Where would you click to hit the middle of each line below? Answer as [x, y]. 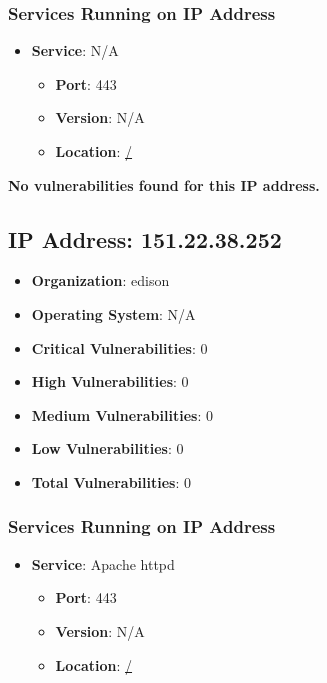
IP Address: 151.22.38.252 [145, 238]
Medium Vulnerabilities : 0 [122, 414]
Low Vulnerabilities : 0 [107, 448]
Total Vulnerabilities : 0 [111, 481]
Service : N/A [75, 50]
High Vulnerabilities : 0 [110, 381]
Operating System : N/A [113, 313]
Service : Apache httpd [103, 563]
